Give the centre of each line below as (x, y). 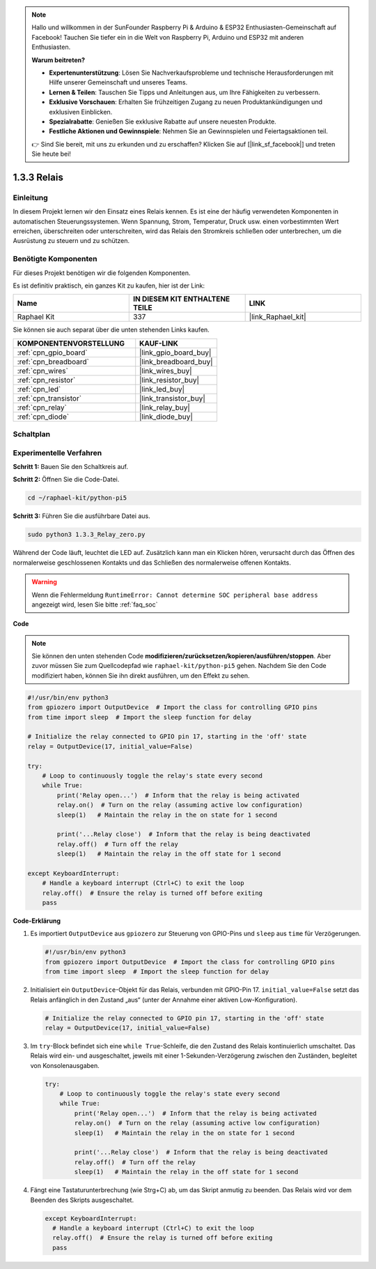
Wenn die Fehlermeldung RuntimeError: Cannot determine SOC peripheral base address (175, 595)
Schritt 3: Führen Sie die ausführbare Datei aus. (81, 516)
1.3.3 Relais (38, 177)
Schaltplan (32, 434)
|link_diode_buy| (166, 417)
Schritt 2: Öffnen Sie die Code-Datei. (66, 480)
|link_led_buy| (162, 389)
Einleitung (30, 198)
